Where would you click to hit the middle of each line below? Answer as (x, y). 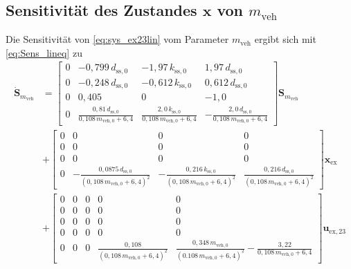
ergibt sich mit (285, 39)
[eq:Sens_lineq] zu (44, 52)
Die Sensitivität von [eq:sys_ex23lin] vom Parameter (117, 39)
